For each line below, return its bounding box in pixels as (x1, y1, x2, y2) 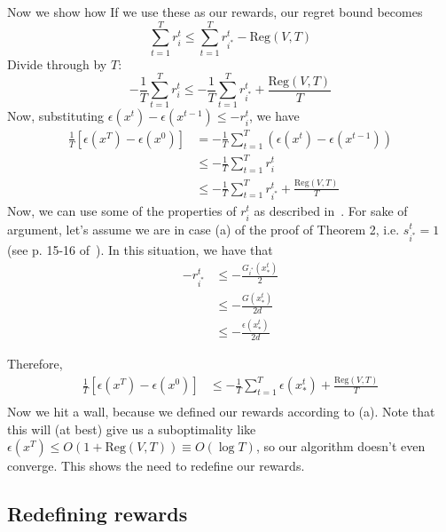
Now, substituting (7, 107, 105, 125)
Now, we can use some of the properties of (7, 202, 237, 220)
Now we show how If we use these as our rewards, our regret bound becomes (7, 3, 423, 20)
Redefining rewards (7, 500, 188, 528)
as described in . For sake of (254, 202, 408, 220)
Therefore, (7, 354, 63, 373)
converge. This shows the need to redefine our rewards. (7, 457, 305, 475)
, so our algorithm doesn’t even (255, 437, 426, 456)
